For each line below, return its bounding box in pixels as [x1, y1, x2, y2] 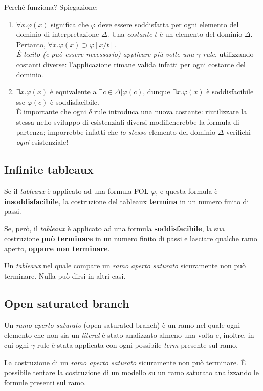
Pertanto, [16, 38, 46, 49]
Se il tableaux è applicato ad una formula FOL [4, 185, 149, 196]
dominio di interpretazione [16, 29, 99, 40]
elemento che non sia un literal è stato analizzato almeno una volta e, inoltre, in [4, 329, 254, 340]
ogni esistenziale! [16, 136, 69, 147]
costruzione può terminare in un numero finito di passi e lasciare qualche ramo [4, 233, 257, 244]
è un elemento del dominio [159, 29, 243, 40]
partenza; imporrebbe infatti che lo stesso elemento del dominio [16, 126, 216, 137]
